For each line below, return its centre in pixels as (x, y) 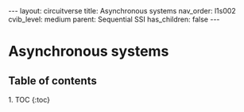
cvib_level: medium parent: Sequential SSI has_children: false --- (114, 19)
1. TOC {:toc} (29, 100)
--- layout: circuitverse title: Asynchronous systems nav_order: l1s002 (122, 11)
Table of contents (52, 81)
